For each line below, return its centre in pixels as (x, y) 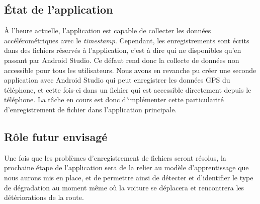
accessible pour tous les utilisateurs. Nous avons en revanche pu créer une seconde (130, 70)
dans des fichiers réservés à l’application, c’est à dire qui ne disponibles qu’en (123, 50)
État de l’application (59, 9)
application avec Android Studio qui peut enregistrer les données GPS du (117, 80)
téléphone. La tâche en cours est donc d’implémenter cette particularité (114, 99)
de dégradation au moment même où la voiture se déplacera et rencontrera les (124, 187)
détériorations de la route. (44, 197)
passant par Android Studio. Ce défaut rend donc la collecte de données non (122, 60)
